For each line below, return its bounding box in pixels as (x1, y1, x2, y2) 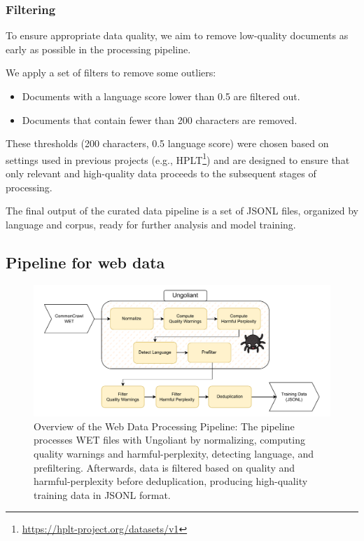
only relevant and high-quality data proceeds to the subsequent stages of (6, 166, 316, 181)
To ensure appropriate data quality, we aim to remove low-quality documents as (6, 28, 349, 43)
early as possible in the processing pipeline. (6, 41, 191, 56)
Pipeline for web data (6, 251, 165, 273)
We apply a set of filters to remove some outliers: (6, 65, 216, 80)
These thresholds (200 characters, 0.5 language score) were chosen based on (6, 136, 329, 151)
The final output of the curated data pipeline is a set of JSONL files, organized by (6, 203, 358, 218)
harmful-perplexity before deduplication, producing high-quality (34, 474, 308, 488)
